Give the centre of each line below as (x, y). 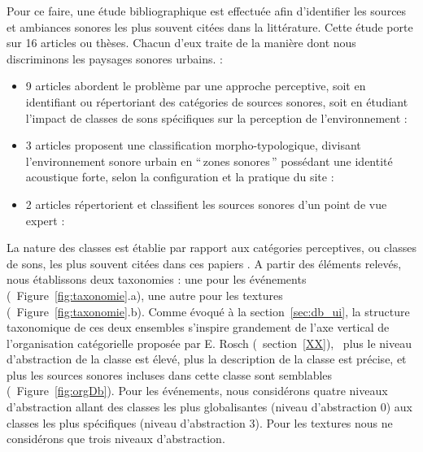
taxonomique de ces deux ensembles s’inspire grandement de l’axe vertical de (198, 327)
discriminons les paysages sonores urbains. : (115, 58)
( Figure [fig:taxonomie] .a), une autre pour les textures (145, 295)
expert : (45, 220)
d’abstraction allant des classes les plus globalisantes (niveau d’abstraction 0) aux (210, 407)
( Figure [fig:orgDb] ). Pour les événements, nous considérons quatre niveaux (197, 391)
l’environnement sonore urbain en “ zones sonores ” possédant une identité (209, 161)
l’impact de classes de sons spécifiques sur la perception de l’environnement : (216, 117)
